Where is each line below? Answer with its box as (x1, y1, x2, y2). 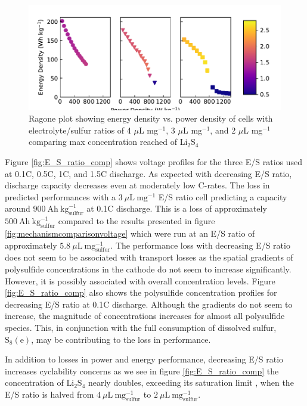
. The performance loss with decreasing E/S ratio (110, 238, 290, 251)
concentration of (5, 376, 64, 389)
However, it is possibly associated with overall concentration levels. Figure (5, 274, 275, 287)
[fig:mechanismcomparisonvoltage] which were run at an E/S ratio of (5, 227, 255, 239)
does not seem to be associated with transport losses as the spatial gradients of (5, 251, 293, 264)
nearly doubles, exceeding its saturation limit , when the (88, 376, 294, 389)
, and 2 (210, 123, 236, 136)
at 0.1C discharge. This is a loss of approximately (86, 202, 267, 215)
